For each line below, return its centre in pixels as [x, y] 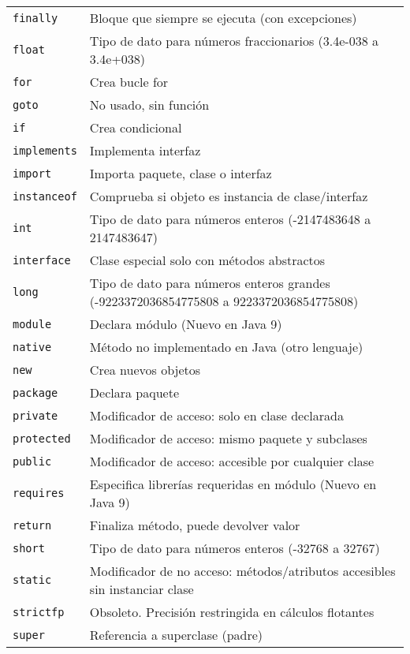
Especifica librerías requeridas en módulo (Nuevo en [233, 484]
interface [42, 260]
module [32, 324]
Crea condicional [136, 127]
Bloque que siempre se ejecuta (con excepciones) [223, 18]
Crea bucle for [129, 82]
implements [45, 150]
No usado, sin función [149, 105]
